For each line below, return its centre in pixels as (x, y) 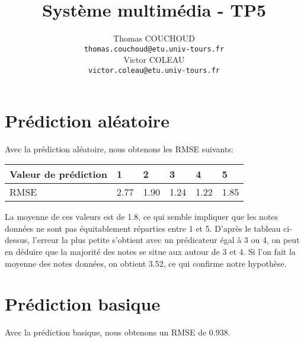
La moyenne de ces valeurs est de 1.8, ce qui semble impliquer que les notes (142, 217)
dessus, (17, 240)
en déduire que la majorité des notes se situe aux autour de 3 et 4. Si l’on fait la (150, 251)
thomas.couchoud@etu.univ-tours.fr (154, 49)
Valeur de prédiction (58, 174)
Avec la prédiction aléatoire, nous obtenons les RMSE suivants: (119, 148)
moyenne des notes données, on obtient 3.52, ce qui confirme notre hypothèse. (146, 263)
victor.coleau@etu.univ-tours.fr (154, 70)
